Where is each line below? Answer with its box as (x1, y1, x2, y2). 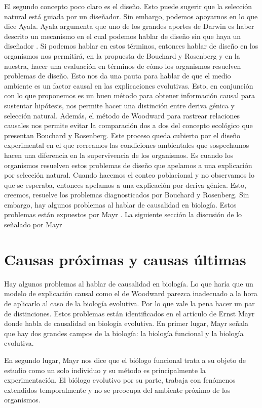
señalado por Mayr (4, 219, 62, 230)
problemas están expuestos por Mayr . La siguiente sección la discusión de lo (4, 209, 242, 220)
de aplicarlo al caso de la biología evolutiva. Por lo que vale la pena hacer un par (4, 298, 255, 308)
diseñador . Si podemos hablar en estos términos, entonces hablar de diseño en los (4, 40, 258, 51)
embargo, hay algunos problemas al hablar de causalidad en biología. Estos (4, 199, 237, 210)
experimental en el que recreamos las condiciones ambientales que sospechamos (4, 140, 249, 150)
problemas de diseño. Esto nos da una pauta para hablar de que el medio (4, 70, 231, 81)
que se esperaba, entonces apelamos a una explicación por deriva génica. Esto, (4, 179, 246, 190)
